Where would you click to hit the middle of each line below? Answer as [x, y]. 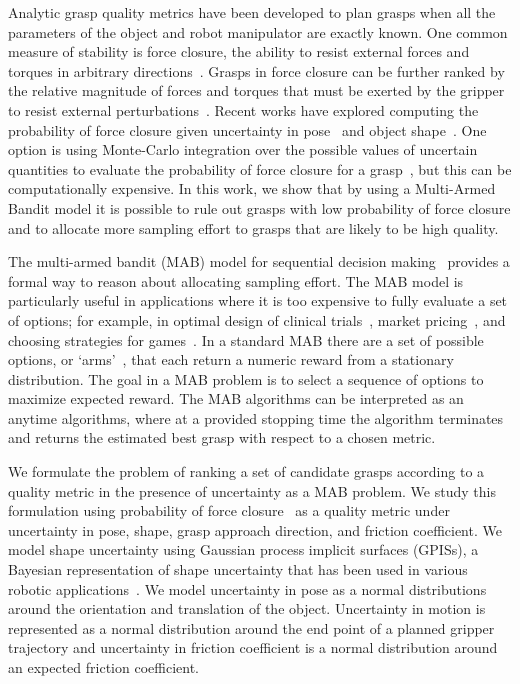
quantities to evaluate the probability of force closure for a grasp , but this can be [260, 168]
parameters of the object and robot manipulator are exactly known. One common [258, 31]
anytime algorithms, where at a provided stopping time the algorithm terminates [256, 417]
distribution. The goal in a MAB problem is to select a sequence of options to [246, 378]
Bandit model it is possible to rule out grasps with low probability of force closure [259, 207]
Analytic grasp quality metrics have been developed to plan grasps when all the [252, 12]
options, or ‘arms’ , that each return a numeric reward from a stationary [231, 359]
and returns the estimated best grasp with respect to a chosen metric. [222, 437]
